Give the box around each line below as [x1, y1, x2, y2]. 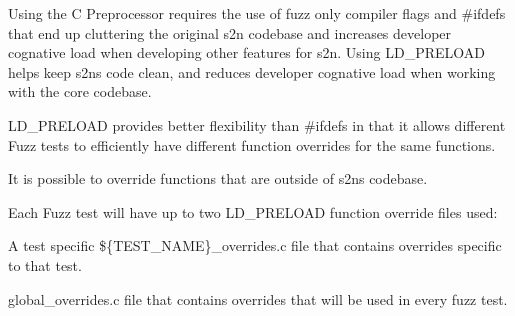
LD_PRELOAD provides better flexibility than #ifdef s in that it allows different [8, 114, 506, 135]
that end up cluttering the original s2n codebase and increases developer [8, 22, 452, 43]
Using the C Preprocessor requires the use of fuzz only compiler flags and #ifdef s [8, 3, 506, 23]
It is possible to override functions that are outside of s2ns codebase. [8, 168, 428, 189]
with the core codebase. [8, 81, 152, 102]
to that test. [8, 254, 82, 275]
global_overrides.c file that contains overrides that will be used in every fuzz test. [8, 288, 508, 309]
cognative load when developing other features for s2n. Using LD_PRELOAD [8, 42, 485, 63]
